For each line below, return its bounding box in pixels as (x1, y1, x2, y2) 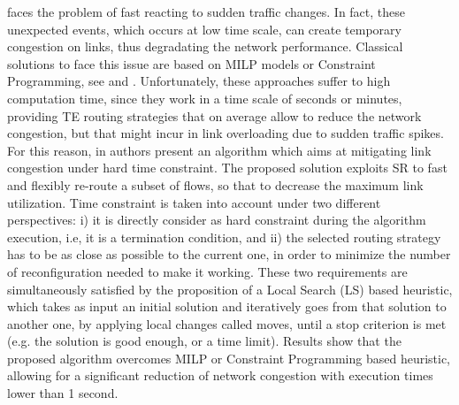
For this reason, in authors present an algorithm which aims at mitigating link (7, 141, 432, 159)
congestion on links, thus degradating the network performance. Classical (7, 37, 403, 56)
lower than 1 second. (7, 384, 119, 402)
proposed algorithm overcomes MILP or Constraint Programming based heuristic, (7, 348, 451, 367)
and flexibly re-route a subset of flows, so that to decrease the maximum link (7, 175, 424, 194)
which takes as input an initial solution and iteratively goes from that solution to (7, 297, 447, 316)
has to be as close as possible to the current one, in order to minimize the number (7, 245, 451, 264)
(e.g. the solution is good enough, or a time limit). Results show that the (7, 332, 402, 350)
